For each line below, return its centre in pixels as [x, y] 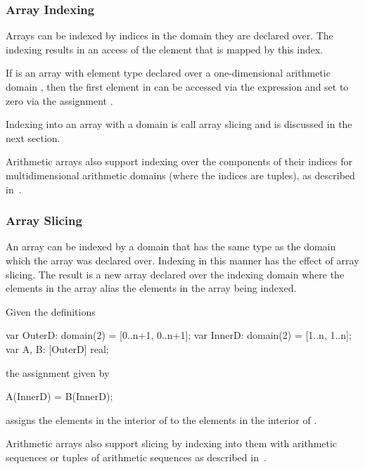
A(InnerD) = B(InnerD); [59, 396]
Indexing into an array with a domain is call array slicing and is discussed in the [179, 124]
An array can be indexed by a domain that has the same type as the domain [171, 246]
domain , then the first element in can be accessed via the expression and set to [177, 86]
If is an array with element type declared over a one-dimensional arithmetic [168, 73]
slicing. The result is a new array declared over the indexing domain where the [175, 274]
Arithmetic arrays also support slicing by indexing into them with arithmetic [172, 443]
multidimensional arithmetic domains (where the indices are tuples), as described [180, 175]
